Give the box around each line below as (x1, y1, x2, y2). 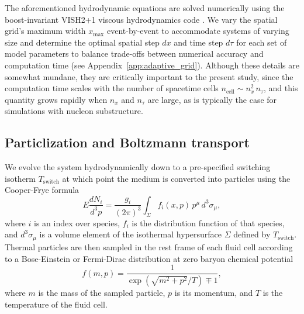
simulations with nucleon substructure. (5, 105, 143, 117)
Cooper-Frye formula (5, 184, 80, 196)
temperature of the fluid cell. (5, 298, 108, 310)
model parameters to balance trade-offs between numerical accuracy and (5, 47, 264, 60)
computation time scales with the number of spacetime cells (5, 82, 219, 94)
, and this (264, 82, 298, 94)
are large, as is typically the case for (147, 93, 277, 105)
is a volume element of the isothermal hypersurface (39, 228, 222, 240)
